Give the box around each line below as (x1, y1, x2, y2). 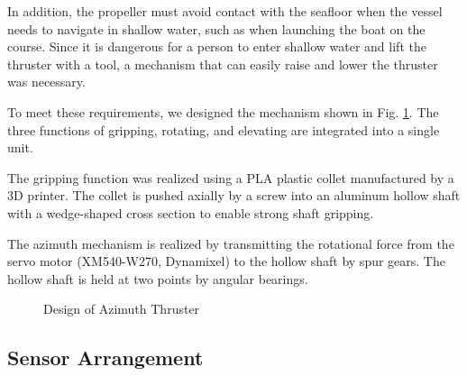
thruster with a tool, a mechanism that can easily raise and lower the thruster (7, 54, 438, 73)
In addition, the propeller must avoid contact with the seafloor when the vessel (7, 2, 443, 20)
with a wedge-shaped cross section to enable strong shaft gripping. (7, 203, 374, 222)
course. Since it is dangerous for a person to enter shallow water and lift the (7, 37, 426, 56)
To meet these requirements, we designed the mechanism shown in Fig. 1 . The (7, 102, 439, 121)
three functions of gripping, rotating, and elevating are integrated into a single (7, 120, 440, 139)
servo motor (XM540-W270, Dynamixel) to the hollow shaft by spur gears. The (7, 252, 445, 271)
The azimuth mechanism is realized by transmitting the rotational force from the (7, 234, 454, 252)
